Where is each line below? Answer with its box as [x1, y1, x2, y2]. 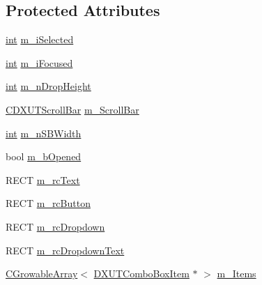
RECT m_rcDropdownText [6, 242, 125, 257]
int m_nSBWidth [6, 125, 82, 140]
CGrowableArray [6, 266, 78, 281]
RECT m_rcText [6, 172, 80, 187]
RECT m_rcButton [6, 196, 91, 210]
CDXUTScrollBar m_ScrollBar [6, 102, 139, 116]
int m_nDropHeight [6, 79, 91, 93]
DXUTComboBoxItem [93, 266, 190, 281]
